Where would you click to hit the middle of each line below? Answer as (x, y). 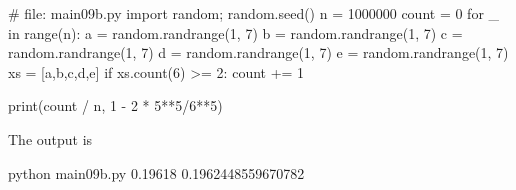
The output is (50, 138)
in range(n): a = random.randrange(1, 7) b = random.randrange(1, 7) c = (235, 32)
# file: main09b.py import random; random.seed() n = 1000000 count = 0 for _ (254, 13)
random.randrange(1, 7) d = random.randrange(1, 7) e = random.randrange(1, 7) (258, 52)
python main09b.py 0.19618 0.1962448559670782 (156, 172)
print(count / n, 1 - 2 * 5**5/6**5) (115, 105)
